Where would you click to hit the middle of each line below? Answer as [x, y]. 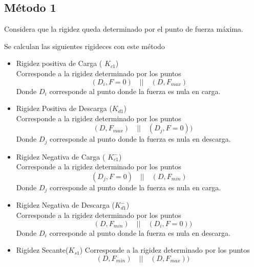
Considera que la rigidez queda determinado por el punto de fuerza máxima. [124, 29]
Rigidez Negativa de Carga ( [61, 156]
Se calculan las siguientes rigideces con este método [84, 46]
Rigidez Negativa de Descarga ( [65, 205]
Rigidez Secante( [42, 250]
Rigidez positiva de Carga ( [59, 63]
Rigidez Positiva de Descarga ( [64, 108]
